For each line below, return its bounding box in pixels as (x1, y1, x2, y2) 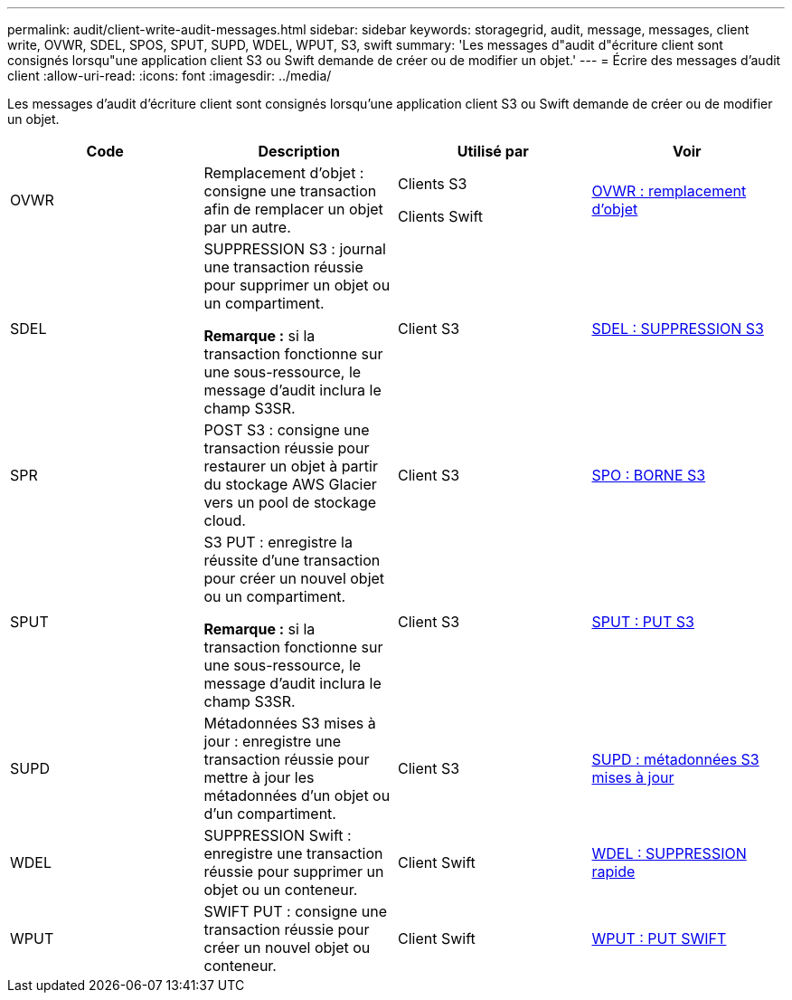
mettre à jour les (203, 768, 315, 786)
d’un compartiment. (203, 805, 336, 823)
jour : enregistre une (203, 732, 342, 750)
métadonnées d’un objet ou (203, 786, 391, 805)
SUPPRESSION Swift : (203, 826, 352, 844)
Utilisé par (457, 142, 529, 160)
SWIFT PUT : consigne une (203, 902, 388, 920)
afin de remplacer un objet (203, 200, 383, 218)
